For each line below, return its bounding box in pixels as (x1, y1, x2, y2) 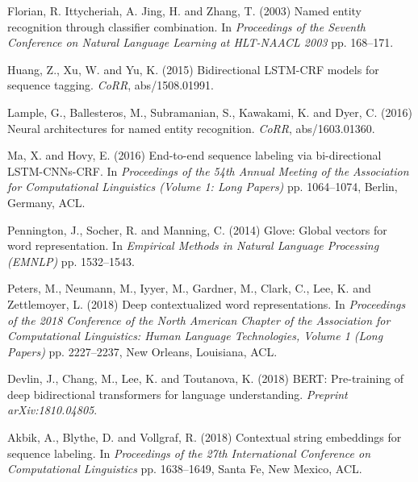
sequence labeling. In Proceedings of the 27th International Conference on (7, 444, 371, 461)
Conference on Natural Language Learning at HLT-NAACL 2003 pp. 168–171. (7, 34, 394, 51)
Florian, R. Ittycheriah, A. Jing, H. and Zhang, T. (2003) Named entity (7, 2, 362, 19)
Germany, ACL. (7, 193, 86, 210)
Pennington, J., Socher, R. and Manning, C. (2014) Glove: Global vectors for (7, 221, 387, 238)
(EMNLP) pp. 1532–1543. (7, 252, 135, 269)
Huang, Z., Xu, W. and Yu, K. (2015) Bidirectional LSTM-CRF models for (7, 60, 379, 77)
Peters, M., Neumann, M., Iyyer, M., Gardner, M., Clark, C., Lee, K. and (7, 280, 371, 297)
